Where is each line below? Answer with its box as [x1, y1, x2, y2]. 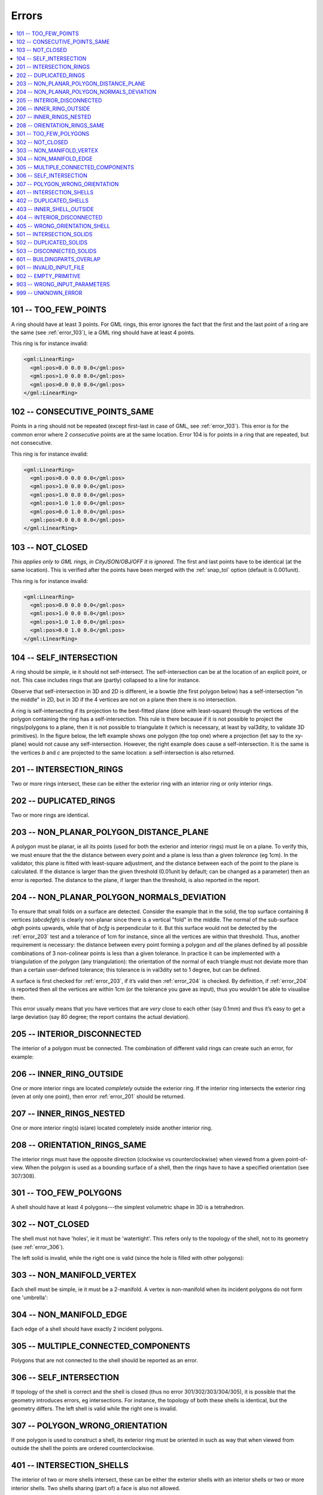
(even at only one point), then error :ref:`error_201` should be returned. [11, 1093, 185, 1100]
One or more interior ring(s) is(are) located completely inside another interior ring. [11, 1124, 212, 1131]
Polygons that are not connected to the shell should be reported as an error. [11, 1357, 199, 1364]
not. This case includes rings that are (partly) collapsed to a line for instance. [11, 676, 200, 684]
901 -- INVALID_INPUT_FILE [16, 264, 85, 271]
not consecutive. [11, 440, 53, 447]
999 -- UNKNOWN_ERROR [16, 289, 83, 296]
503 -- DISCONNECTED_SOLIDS [16, 247, 97, 254]
